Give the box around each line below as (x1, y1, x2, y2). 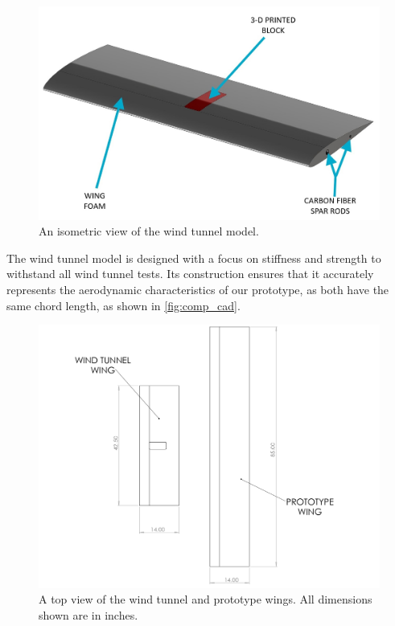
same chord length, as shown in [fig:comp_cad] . (6, 297, 241, 313)
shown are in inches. (39, 606, 138, 623)
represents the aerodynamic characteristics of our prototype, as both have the (6, 281, 389, 298)
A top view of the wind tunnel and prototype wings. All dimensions (39, 591, 372, 608)
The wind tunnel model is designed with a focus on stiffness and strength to (6, 249, 381, 266)
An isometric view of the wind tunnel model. (39, 223, 259, 239)
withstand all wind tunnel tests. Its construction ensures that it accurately (6, 265, 374, 282)
